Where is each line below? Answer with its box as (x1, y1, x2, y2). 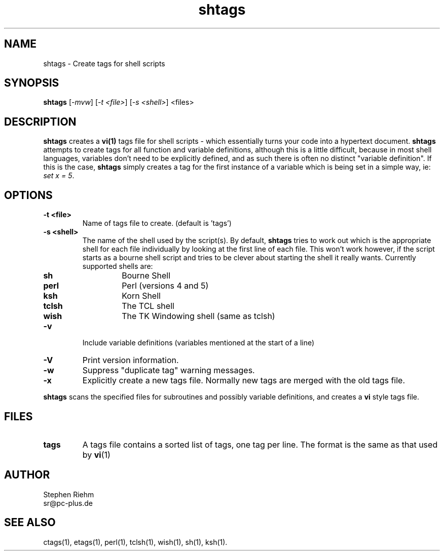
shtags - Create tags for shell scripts (43, 59, 165, 68)
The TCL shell (122, 301, 174, 311)
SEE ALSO (4, 516, 56, 529)
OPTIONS (4, 188, 53, 202)
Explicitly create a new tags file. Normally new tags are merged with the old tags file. (82, 375, 405, 386)
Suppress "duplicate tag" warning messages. (82, 365, 255, 376)
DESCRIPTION (4, 115, 77, 128)
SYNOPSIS (4, 76, 59, 90)
